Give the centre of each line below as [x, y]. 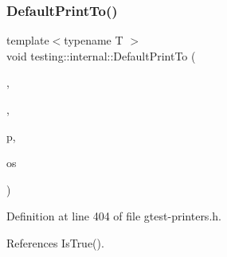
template [28, 40]
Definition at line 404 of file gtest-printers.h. [114, 216]
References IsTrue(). [55, 242]
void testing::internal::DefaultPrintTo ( [101, 55]
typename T [94, 40]
